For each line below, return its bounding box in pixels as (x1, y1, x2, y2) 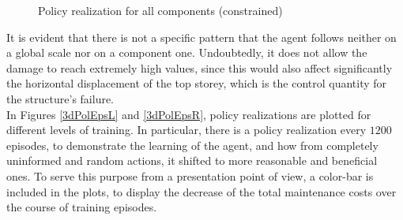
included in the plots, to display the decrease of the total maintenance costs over (6, 183, 397, 199)
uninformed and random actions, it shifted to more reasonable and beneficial (6, 152, 378, 169)
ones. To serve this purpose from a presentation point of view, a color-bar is (6, 167, 374, 184)
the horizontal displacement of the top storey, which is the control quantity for (6, 75, 387, 91)
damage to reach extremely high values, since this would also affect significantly (6, 59, 393, 76)
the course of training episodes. (6, 199, 157, 215)
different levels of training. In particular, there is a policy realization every (6, 121, 367, 138)
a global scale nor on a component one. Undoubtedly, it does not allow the (6, 44, 367, 61)
